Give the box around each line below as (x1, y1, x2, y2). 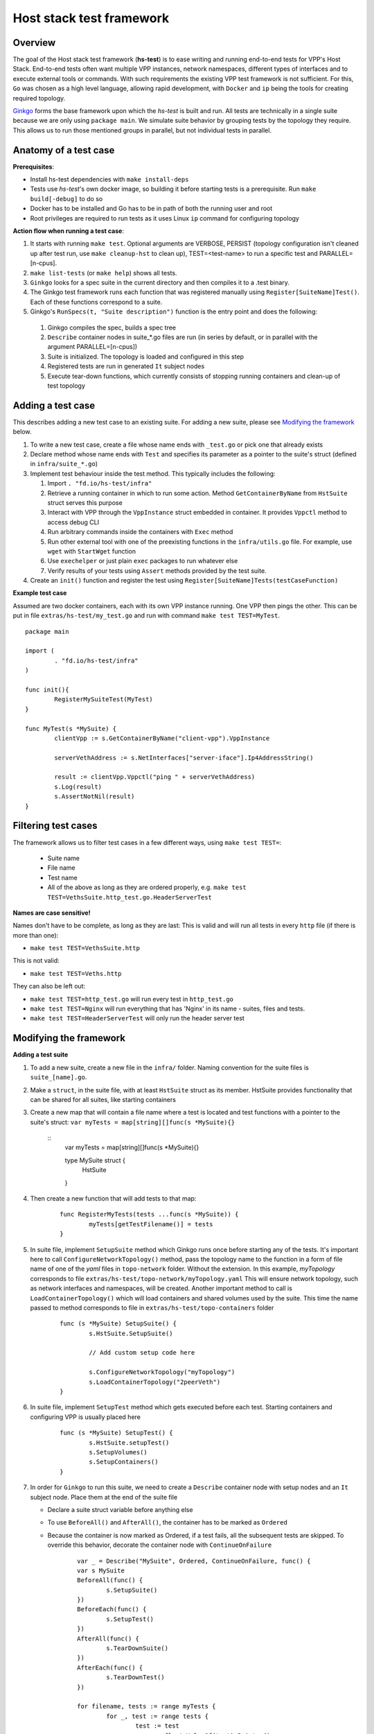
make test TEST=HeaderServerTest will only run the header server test (30, 1014, 245, 1022)
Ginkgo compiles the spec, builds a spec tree (47, 323, 177, 332)
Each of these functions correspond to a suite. (30, 298, 163, 306)
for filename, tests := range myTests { (77, 1703, 216, 1710)
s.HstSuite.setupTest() (89, 1439, 170, 1446)
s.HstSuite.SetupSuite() (89, 1329, 173, 1337)
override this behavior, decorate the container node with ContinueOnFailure (47, 1540, 272, 1550)
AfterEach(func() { (77, 1663, 143, 1672)
